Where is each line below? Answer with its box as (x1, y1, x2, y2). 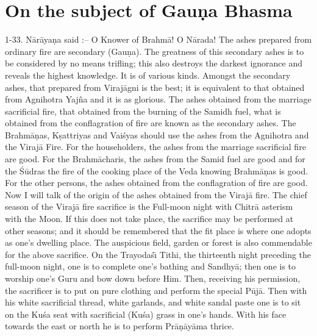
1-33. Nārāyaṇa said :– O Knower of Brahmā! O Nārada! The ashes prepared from (5, 33, 312, 46)
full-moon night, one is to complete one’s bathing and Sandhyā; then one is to (5, 260, 296, 273)
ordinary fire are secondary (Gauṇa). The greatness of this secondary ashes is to (5, 45, 304, 57)
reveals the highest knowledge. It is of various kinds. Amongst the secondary (5, 68, 291, 81)
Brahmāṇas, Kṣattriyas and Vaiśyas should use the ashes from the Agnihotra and (5, 128, 309, 141)
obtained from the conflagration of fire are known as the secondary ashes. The (5, 116, 296, 129)
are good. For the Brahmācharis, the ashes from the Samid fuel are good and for (5, 152, 305, 165)
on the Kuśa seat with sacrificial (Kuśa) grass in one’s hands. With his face (5, 307, 287, 320)
